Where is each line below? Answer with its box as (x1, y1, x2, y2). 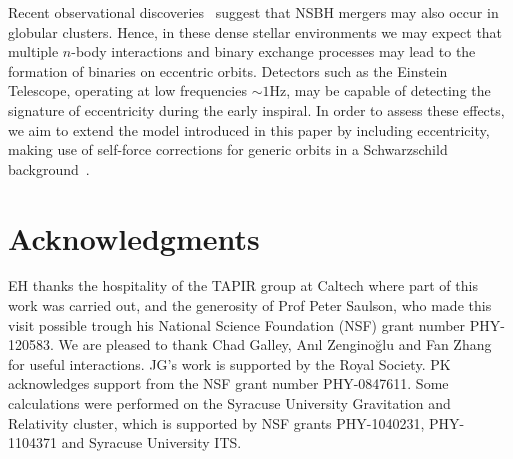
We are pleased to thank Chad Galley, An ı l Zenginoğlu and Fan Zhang (58, 334, 492, 355)
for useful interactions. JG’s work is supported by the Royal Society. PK (8, 353, 451, 374)
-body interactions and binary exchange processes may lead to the (71, 41, 476, 62)
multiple (8, 41, 59, 62)
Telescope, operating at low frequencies (8, 80, 247, 101)
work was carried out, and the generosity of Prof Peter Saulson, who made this (8, 295, 492, 316)
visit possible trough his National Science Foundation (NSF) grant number (8, 314, 466, 335)
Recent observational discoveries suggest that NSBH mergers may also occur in (8, 2, 499, 22)
